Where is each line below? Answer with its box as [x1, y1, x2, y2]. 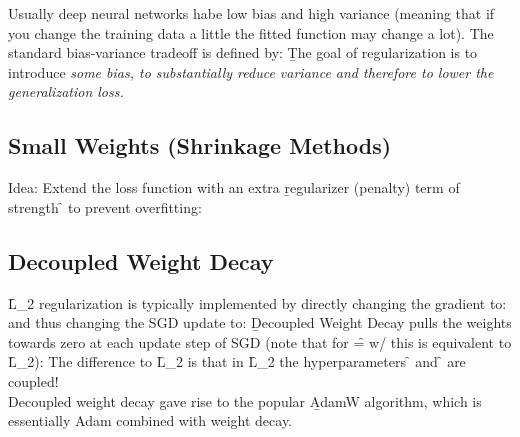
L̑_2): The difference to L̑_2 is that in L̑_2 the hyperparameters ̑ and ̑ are [8, 351, 466, 372]
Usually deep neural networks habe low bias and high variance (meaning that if [8, 3, 495, 23]
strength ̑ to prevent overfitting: [8, 196, 202, 217]
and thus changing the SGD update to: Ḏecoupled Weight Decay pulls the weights [8, 312, 512, 333]
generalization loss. [8, 81, 124, 102]
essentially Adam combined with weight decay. [8, 410, 293, 431]
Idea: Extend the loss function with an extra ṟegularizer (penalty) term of [8, 177, 460, 198]
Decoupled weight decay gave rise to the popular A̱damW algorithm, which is [8, 390, 482, 411]
